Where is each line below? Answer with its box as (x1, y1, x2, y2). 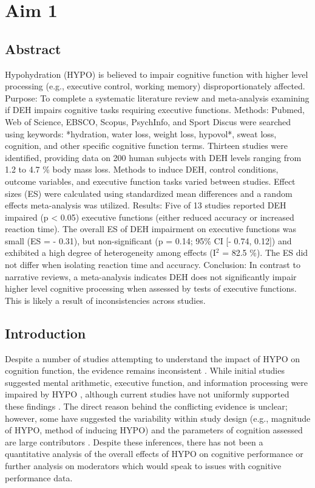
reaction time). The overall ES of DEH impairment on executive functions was (5, 222, 296, 235)
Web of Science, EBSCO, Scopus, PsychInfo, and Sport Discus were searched (5, 115, 291, 128)
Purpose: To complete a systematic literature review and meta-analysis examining (5, 91, 310, 104)
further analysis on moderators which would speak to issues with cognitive (5, 459, 282, 472)
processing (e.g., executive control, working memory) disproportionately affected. (5, 80, 305, 92)
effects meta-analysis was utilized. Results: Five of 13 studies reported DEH (5, 199, 286, 211)
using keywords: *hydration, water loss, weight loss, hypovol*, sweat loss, (5, 127, 277, 140)
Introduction (5, 323, 86, 342)
